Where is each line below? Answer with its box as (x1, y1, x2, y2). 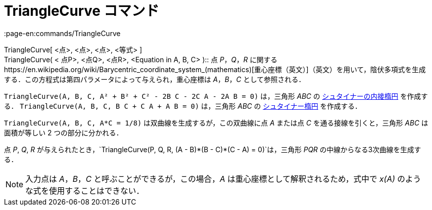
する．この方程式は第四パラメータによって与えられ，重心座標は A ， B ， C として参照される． (4, 75, 306, 84)
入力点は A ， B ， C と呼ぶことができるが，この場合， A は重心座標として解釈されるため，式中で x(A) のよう (25, 173, 421, 184)
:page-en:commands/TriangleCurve (4, 29, 121, 38)
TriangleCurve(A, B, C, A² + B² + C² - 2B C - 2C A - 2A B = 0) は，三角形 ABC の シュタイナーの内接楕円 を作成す (4, 91, 428, 100)
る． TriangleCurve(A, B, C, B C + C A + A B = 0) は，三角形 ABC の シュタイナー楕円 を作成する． (4, 101, 362, 110)
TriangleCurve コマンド (4, 2, 159, 19)
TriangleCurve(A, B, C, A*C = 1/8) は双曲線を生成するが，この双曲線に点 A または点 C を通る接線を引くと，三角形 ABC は (4, 118, 429, 127)
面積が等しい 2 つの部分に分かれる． (4, 128, 123, 137)
